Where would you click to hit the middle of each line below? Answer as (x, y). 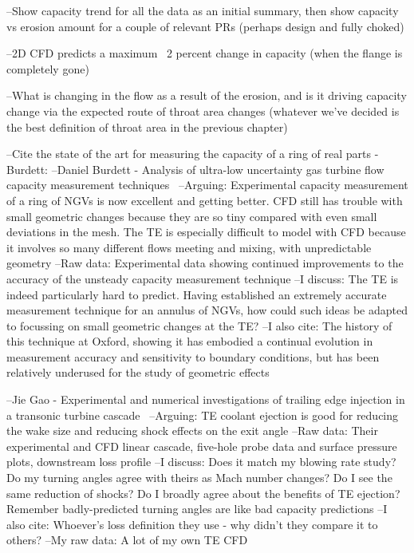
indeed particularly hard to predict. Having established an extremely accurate (197, 294)
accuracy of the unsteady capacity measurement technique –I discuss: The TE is (203, 278)
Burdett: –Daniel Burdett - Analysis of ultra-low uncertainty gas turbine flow (195, 169)
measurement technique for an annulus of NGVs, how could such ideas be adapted (207, 310)
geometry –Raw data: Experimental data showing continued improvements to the (205, 263)
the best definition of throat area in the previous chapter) (147, 126)
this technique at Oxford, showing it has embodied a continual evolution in (190, 341)
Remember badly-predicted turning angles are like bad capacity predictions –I (197, 509)
